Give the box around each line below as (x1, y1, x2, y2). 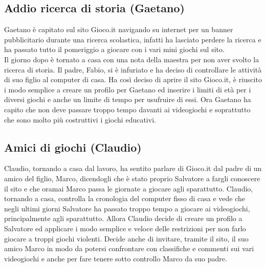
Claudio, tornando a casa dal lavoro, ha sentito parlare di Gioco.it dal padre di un (4, 163, 262, 174)
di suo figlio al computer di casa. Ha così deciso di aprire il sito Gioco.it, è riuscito (4, 74, 262, 85)
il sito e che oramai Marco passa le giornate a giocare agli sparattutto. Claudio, (4, 183, 253, 193)
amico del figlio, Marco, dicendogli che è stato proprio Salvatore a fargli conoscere (4, 173, 260, 183)
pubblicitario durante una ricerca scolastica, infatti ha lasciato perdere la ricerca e (4, 34, 261, 44)
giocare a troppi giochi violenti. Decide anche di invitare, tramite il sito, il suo (4, 233, 249, 244)
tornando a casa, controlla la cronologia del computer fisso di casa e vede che (4, 193, 245, 204)
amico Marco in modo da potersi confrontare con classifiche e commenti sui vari (4, 243, 254, 254)
